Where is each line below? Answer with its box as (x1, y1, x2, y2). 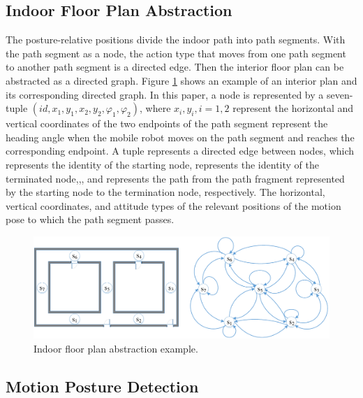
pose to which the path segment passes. (6, 212, 175, 227)
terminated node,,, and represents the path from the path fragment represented (6, 171, 345, 185)
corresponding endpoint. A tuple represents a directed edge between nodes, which (6, 143, 355, 158)
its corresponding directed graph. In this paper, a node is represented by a (6, 87, 324, 101)
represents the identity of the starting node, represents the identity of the (6, 157, 319, 171)
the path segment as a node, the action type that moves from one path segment (6, 45, 346, 60)
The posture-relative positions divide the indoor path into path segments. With (6, 32, 346, 47)
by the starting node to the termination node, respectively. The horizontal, (6, 185, 325, 199)
